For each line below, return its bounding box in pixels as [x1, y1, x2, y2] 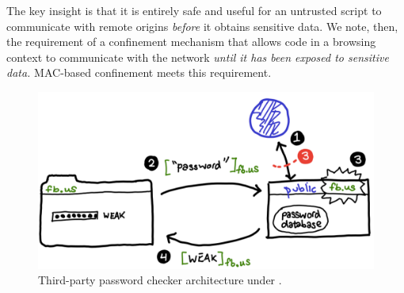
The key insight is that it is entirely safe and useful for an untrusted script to [6, 2, 382, 18]
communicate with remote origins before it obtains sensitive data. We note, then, [6, 17, 398, 34]
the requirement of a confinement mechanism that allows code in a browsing [6, 33, 376, 50]
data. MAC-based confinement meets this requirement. [6, 64, 272, 81]
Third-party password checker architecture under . [38, 272, 282, 288]
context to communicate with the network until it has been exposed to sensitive [6, 48, 389, 65]
